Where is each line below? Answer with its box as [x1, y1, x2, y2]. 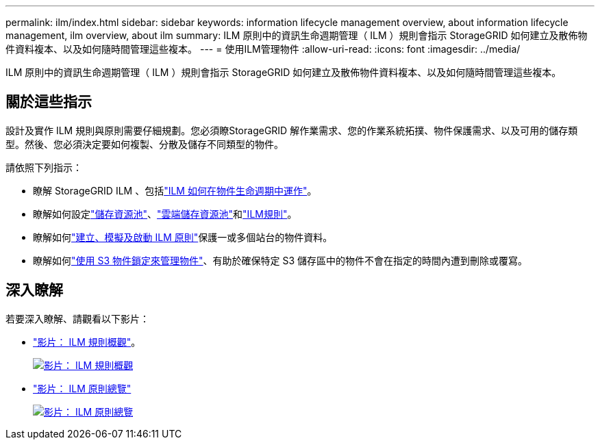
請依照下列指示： [5, 161, 82, 173]
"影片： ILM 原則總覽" [33, 382, 132, 394]
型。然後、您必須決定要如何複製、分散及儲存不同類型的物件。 [5, 138, 284, 150]
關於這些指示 [5, 93, 92, 111]
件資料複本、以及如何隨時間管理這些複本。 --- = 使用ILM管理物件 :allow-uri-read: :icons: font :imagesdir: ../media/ [5, 43, 521, 55]
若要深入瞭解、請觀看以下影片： [5, 312, 149, 325]
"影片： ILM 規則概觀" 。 [33, 335, 141, 348]
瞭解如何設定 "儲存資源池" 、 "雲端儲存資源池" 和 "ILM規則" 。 [33, 207, 297, 220]
